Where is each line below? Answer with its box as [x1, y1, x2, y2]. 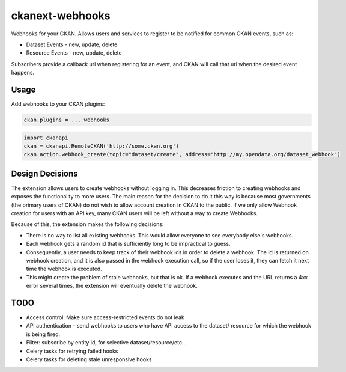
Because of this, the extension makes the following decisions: [11, 221, 164, 228]
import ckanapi [23, 134, 68, 141]
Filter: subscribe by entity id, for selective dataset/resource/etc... [26, 339, 187, 346]
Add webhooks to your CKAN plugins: [11, 100, 105, 108]
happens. [11, 69, 35, 76]
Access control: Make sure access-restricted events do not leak [26, 314, 184, 321]
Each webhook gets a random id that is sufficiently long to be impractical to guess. [26, 240, 231, 248]
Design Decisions [11, 168, 78, 178]
